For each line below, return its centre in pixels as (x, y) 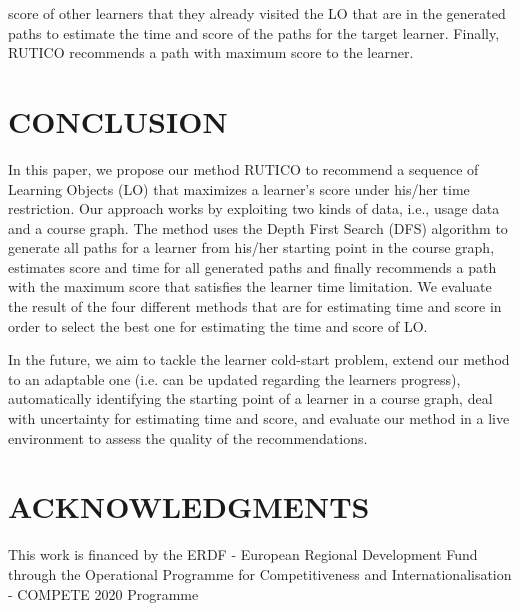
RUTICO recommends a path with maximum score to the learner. (211, 52)
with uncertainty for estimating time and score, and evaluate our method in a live (259, 418)
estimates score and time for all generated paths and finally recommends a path (252, 266)
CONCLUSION (118, 120)
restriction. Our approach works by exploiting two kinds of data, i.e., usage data (254, 208)
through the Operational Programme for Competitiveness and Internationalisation (260, 573)
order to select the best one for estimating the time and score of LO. (218, 325)
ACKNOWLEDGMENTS (189, 506)
